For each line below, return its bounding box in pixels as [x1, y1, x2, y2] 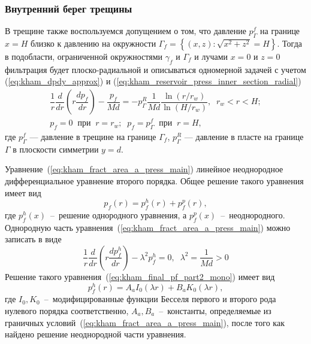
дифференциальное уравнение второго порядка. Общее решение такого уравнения [5, 174, 304, 187]
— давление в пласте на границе [184, 130, 304, 142]
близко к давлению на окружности [30, 37, 156, 50]
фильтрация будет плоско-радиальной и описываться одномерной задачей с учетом [5, 63, 306, 75]
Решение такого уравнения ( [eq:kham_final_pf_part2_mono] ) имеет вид [5, 270, 275, 282]
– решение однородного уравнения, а [50, 208, 187, 221]
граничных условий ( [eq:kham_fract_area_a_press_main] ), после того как [5, 316, 285, 328]
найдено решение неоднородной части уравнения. [5, 328, 186, 340]
